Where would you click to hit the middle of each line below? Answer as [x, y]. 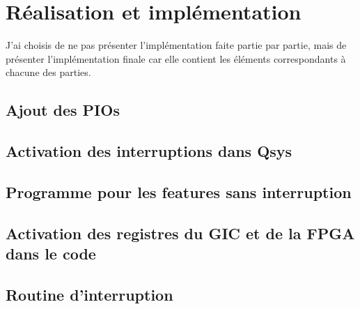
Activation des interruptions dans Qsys [149, 151]
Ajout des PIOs [63, 110]
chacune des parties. [48, 72]
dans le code [51, 254]
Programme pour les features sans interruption [179, 191]
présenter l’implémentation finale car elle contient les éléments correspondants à [176, 58]
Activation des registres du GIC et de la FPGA [180, 233]
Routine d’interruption [89, 294]
